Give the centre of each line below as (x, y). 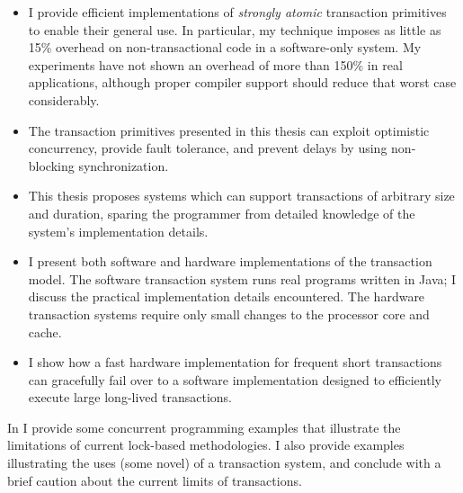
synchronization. (124, 165)
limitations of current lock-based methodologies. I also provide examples (206, 445)
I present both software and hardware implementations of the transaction (230, 261)
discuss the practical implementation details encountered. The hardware (227, 296)
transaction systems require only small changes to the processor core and (229, 314)
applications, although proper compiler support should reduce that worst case (242, 82)
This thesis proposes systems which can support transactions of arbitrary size (241, 196)
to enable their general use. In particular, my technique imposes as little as (235, 29)
